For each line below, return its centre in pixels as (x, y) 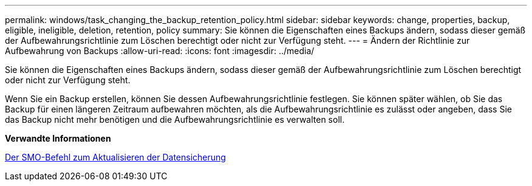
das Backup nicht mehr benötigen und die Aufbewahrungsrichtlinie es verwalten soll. (175, 119)
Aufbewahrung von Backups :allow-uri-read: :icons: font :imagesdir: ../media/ (160, 51)
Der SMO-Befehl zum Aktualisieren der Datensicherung (115, 157)
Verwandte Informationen (58, 138)
